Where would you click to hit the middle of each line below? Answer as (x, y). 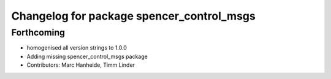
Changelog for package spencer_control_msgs (133, 16)
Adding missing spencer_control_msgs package (87, 56)
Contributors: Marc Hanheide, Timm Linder (81, 65)
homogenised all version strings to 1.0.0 (77, 48)
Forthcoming (38, 32)
